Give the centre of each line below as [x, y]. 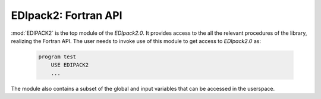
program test [57, 57]
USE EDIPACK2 [70, 65]
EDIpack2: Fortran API [67, 15]
